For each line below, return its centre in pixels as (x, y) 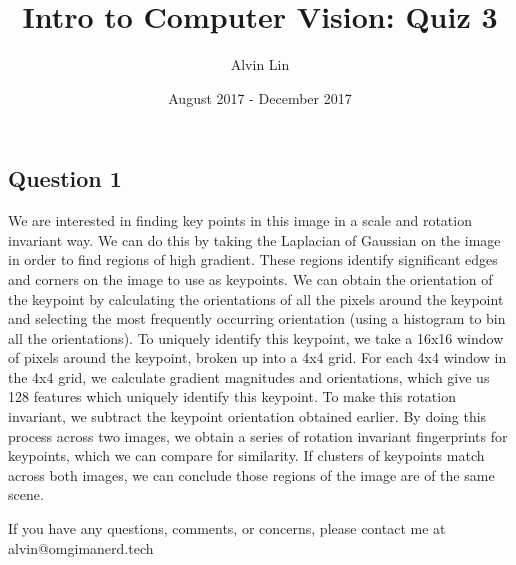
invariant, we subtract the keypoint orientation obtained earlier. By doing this (247, 416)
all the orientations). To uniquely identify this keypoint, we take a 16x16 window (256, 337)
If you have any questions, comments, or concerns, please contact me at (227, 528)
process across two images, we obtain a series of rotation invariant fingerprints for (258, 435)
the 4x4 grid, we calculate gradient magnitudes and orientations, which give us (249, 376)
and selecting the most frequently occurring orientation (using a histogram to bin (257, 318)
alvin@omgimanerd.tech (81, 547)
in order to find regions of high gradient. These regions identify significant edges (253, 259)
